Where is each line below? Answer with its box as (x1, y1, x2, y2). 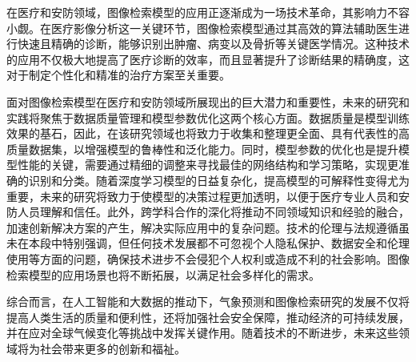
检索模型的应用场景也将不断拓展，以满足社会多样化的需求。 (6, 266, 320, 283)
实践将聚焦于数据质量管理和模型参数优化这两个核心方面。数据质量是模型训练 (6, 109, 410, 126)
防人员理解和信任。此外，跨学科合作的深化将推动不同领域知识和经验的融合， (6, 203, 410, 220)
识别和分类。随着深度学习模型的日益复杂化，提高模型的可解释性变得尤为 (28, 171, 410, 188)
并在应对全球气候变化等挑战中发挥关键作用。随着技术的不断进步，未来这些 (6, 324, 398, 341)
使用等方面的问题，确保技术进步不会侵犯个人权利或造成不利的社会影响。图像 (6, 250, 410, 267)
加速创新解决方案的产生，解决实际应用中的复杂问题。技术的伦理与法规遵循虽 (6, 219, 410, 235)
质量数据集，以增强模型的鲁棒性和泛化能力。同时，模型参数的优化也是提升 (6, 140, 398, 157)
